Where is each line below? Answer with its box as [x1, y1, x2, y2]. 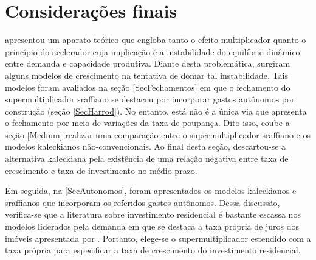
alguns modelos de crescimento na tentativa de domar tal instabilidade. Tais [5, 68, 288, 81]
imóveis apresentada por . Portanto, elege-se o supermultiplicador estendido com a [5, 232, 311, 244]
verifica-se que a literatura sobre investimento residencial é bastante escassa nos [5, 208, 301, 221]
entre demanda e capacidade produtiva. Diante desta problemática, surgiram [5, 57, 290, 70]
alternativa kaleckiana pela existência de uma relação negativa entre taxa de [5, 152, 289, 165]
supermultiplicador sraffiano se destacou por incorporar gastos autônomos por [5, 93, 295, 105]
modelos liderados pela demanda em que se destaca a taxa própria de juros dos [5, 220, 299, 233]
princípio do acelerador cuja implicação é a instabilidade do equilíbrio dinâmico [5, 45, 300, 58]
